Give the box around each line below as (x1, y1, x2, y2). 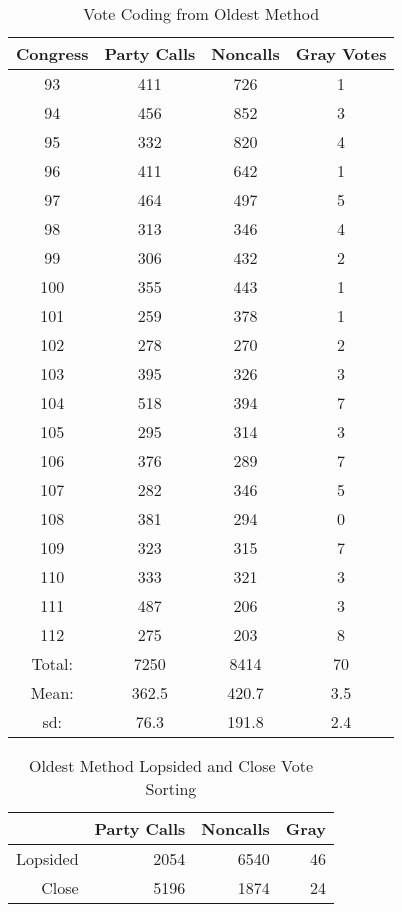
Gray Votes (295, 42, 387, 65)
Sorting (145, 777, 197, 800)
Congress (16, 42, 89, 65)
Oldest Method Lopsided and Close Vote (28, 754, 314, 777)
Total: (31, 652, 73, 675)
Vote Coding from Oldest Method (83, 2, 320, 25)
